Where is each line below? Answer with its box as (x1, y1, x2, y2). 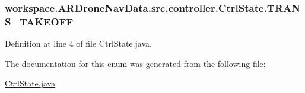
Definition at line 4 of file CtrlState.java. (5, 37, 152, 50)
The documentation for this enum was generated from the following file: (5, 57, 266, 69)
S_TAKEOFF (5, 14, 74, 28)
